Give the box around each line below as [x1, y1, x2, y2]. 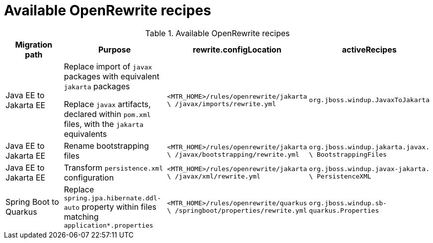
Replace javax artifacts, [64, 99, 151, 109]
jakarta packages [64, 81, 130, 91]
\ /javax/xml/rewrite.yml [167, 172, 261, 180]
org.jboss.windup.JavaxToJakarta [309, 96, 430, 104]
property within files [81, 201, 157, 212]
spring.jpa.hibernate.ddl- [64, 194, 161, 202]
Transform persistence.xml [64, 162, 163, 173]
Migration [15, 39, 53, 50]
